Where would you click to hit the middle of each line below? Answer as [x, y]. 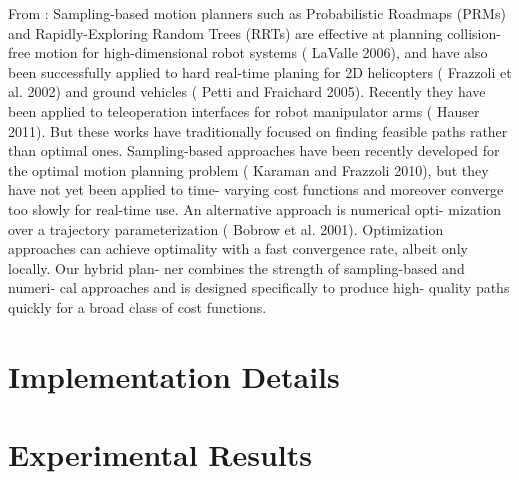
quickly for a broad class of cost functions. [137, 306]
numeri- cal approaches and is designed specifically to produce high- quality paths [259, 287]
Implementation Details [174, 375]
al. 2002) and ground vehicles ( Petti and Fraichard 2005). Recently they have [247, 91]
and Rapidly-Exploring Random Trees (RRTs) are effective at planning [225, 32]
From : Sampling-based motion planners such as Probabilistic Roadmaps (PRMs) [257, 13]
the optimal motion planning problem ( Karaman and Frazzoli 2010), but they [248, 169]
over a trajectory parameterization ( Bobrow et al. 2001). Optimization [226, 228]
